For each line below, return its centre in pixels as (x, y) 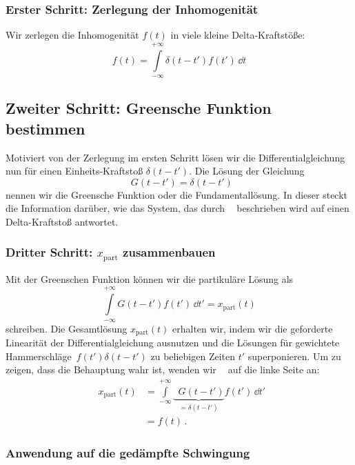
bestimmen (45, 128)
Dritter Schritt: (49, 252)
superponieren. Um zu (294, 356)
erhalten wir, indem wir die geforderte (253, 328)
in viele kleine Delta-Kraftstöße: (238, 35)
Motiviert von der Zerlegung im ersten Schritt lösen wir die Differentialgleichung (175, 157)
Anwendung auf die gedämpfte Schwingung (128, 453)
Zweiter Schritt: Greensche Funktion (139, 108)
